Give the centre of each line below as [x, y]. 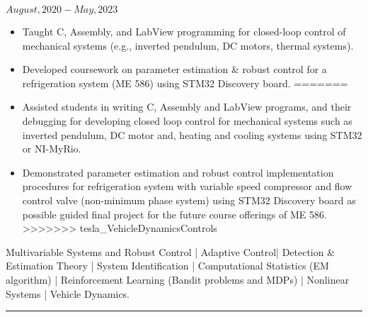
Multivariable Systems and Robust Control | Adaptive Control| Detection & [171, 251]
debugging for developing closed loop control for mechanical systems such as [187, 120]
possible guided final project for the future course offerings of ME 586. [174, 214]
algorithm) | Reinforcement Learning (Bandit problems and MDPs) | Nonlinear [178, 279]
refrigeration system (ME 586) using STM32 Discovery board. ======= [185, 83]
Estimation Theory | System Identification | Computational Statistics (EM [167, 266]
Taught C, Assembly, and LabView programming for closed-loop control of [184, 31]
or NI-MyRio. [52, 149]
